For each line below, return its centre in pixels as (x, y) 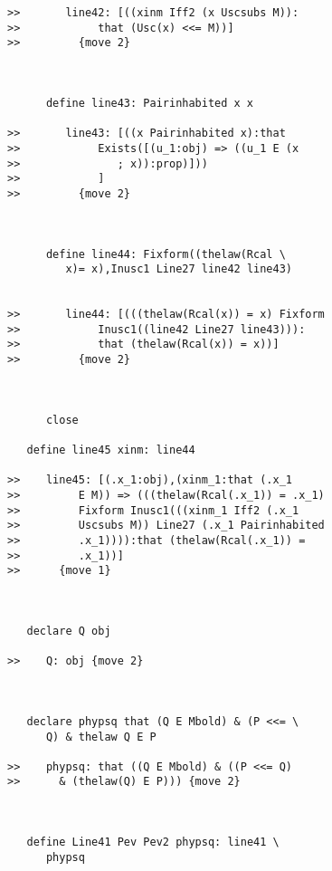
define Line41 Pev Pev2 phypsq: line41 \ (153, 842)
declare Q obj (69, 631)
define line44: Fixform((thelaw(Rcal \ (166, 254)
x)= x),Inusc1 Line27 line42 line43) (179, 269)
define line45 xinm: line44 (111, 450)
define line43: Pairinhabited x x (150, 103)
